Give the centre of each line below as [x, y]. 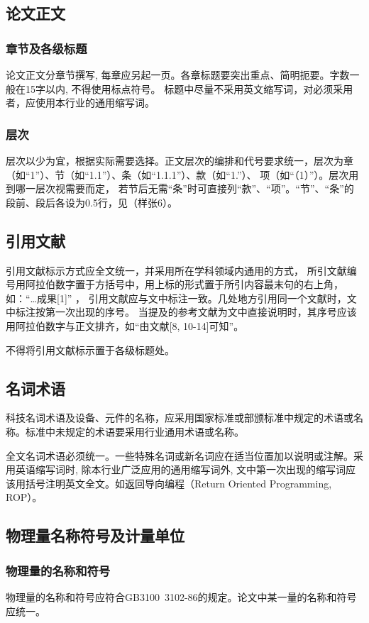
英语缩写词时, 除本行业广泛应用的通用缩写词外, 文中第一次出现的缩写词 [181, 469]
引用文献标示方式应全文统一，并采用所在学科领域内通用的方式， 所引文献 [176, 270]
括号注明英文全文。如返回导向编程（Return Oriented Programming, [178, 483]
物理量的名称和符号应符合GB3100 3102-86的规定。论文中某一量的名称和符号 [181, 596]
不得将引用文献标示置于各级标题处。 [90, 349]
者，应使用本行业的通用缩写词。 [80, 103]
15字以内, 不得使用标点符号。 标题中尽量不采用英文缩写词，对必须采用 [189, 88]
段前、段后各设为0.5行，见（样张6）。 [92, 202]
